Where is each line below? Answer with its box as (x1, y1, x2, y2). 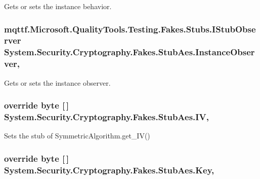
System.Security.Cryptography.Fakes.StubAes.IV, (4, 111, 209, 123)
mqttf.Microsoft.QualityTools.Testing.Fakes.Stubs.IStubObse (4, 22, 256, 35)
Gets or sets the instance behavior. (4, 1, 112, 11)
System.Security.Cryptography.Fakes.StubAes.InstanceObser (4, 46, 255, 58)
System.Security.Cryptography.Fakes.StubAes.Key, (4, 163, 214, 176)
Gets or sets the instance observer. (4, 77, 111, 88)
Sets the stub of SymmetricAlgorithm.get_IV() (4, 130, 150, 141)
